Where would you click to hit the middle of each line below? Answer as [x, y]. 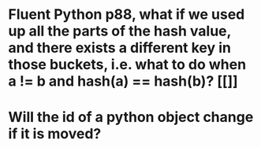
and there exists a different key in [119, 48]
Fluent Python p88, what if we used [127, 15]
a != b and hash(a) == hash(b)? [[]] [123, 81]
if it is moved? [55, 134]
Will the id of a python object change [131, 118]
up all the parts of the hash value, [119, 31]
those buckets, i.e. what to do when [127, 65]
